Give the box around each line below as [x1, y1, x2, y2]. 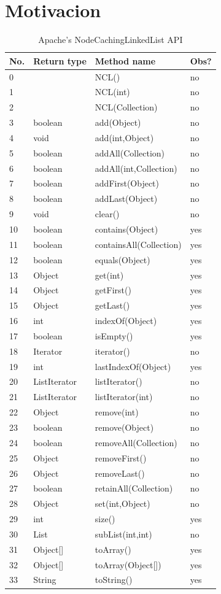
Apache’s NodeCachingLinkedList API [38, 33, 183, 46]
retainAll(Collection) [95, 482, 173, 495]
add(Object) [95, 116, 141, 129]
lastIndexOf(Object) [95, 360, 171, 372]
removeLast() [95, 466, 145, 479]
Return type [33, 54, 87, 67]
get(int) [95, 268, 124, 281]
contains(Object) [95, 223, 158, 235]
